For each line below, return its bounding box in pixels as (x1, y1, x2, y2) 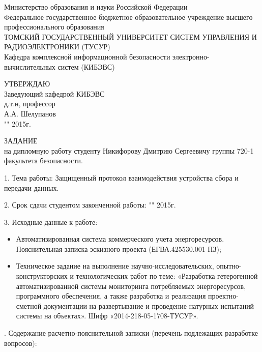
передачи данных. (4, 182, 59, 193)
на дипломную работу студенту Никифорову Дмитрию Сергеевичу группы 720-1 (4, 145, 254, 156)
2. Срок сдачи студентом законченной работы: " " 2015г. (4, 199, 176, 210)
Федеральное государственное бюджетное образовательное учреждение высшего (4, 11, 253, 22)
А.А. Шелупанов (4, 108, 56, 119)
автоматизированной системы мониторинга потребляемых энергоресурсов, (16, 280, 246, 291)
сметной (16, 300, 42, 311)
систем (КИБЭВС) (57, 61, 115, 72)
